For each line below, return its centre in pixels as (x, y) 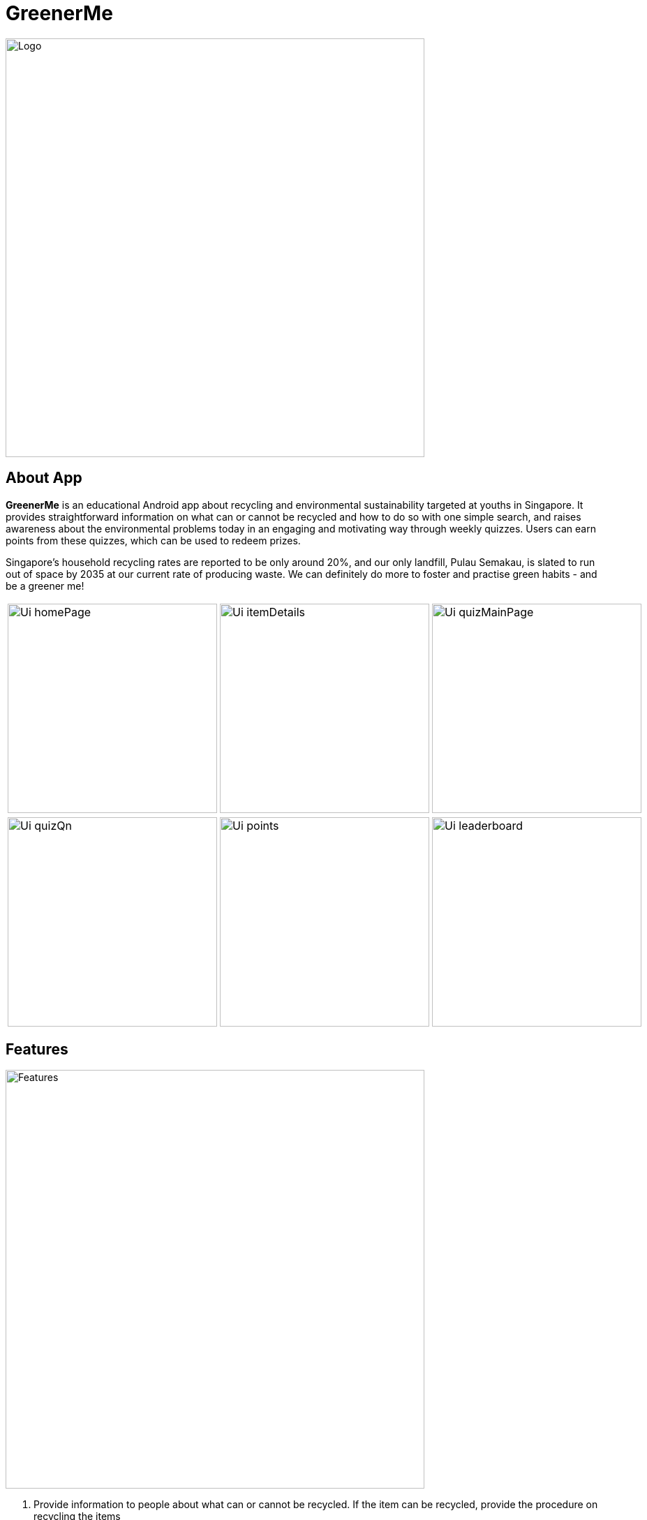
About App (44, 478)
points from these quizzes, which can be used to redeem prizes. (153, 540)
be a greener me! (45, 586)
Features (37, 1050)
